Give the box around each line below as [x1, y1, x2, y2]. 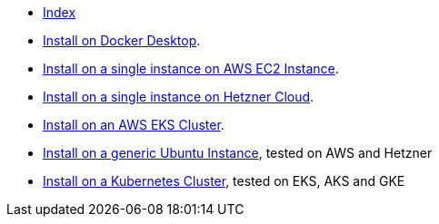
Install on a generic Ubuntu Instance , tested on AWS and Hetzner [43, 145, 433, 161]
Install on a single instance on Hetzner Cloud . [43, 89, 314, 104]
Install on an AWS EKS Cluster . [43, 117, 224, 132]
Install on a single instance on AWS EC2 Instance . [43, 61, 339, 76]
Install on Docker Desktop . [43, 33, 201, 48]
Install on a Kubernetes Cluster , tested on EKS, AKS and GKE [43, 173, 405, 189]
